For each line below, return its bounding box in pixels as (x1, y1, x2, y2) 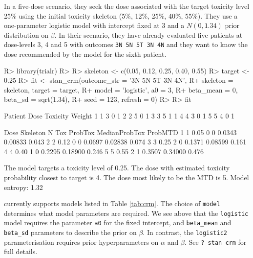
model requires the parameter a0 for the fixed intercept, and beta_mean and (4, 217, 232, 228)
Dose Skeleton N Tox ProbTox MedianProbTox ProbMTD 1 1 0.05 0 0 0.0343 (4, 127, 237, 137)
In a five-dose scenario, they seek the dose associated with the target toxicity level (4, 1, 250, 11)
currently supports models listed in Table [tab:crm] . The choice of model (4, 198, 220, 209)
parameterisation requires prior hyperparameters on (4, 236, 159, 247)
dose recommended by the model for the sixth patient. (4, 49, 167, 59)
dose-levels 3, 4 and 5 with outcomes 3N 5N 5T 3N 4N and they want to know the (4, 39, 248, 49)
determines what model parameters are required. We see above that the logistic (4, 208, 249, 218)
